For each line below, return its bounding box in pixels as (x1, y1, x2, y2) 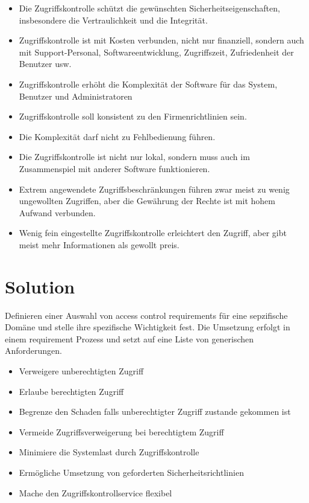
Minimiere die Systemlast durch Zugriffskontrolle (19, 446, 199, 458)
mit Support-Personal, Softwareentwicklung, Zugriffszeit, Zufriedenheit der (19, 45, 294, 58)
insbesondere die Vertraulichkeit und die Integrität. (19, 13, 208, 26)
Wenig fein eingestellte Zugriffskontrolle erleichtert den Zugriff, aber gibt (19, 226, 287, 239)
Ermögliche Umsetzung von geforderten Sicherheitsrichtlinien (19, 466, 244, 478)
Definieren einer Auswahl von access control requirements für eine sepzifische (5, 309, 288, 321)
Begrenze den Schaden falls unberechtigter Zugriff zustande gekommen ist (19, 405, 291, 418)
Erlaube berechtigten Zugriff (19, 385, 124, 397)
